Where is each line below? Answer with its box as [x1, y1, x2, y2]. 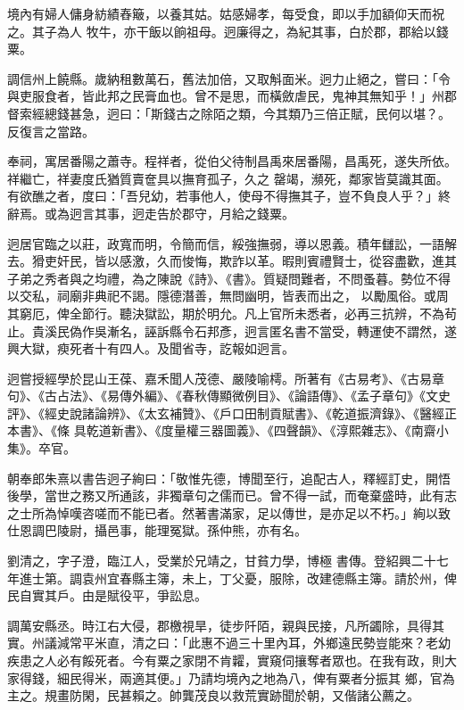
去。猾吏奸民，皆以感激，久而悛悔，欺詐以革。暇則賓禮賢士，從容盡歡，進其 [7, 252, 457, 270]
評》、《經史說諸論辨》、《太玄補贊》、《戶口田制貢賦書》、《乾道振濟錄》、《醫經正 [7, 403, 457, 422]
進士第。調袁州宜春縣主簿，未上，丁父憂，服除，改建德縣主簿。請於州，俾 [19, 568, 457, 587]
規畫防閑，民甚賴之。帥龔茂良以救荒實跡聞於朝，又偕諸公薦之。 [44, 686, 419, 705]
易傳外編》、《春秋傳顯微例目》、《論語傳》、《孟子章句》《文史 [106, 386, 451, 405]
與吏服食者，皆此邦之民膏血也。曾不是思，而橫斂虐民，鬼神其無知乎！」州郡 [7, 87, 457, 105]
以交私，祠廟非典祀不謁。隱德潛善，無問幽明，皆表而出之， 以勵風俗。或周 [7, 286, 449, 305]
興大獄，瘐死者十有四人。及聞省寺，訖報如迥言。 [7, 339, 294, 358]
